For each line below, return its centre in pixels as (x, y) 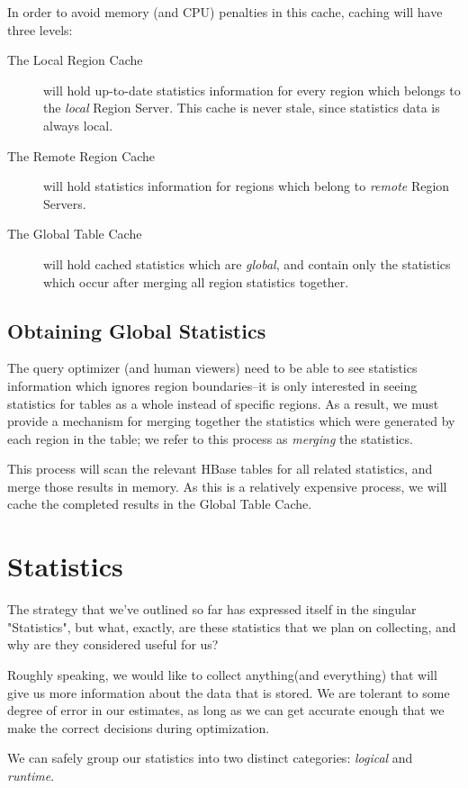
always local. (78, 125)
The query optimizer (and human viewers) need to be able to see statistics (212, 368)
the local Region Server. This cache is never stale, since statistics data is (242, 108)
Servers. (65, 203)
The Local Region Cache (75, 60)
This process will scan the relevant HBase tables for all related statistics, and (220, 469)
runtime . (31, 775)
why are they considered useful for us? (113, 644)
